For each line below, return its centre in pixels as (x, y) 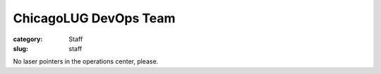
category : (28, 39)
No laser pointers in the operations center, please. (86, 61)
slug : (20, 48)
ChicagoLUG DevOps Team (94, 18)
